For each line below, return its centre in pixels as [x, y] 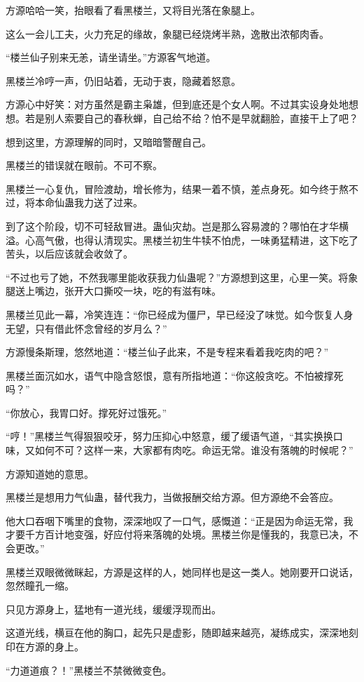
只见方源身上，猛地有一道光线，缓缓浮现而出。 [113, 609]
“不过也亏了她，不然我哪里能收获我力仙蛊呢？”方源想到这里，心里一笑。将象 [182, 277]
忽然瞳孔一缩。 [40, 586]
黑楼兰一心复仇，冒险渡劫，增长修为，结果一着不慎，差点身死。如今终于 [172, 188]
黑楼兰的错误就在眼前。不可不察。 [84, 165]
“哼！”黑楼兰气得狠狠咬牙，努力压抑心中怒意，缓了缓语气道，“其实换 [164, 436]
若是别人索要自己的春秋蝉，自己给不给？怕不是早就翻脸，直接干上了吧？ [191, 118]
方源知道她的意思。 [50, 473]
